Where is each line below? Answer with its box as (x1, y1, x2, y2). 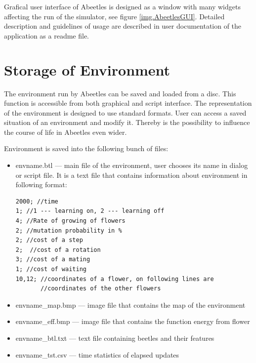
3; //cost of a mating (15, 256, 90, 263)
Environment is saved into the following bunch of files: (4, 143, 169, 154)
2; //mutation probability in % (15, 227, 122, 234)
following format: (15, 179, 67, 190)
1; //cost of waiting (15, 266, 86, 273)
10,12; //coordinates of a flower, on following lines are (15, 275, 214, 282)
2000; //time (15, 198, 58, 205)
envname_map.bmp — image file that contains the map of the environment (15, 299, 246, 310)
